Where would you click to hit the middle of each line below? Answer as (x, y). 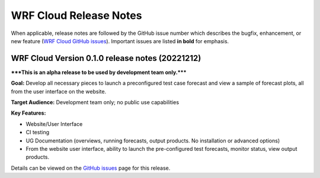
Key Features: (28, 113)
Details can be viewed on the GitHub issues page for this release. (91, 168)
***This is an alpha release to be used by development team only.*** (99, 72)
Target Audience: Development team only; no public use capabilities (95, 102)
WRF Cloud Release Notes (76, 15)
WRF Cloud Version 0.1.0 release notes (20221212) (106, 58)
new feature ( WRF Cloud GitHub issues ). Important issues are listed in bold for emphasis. (120, 41)
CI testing (38, 132)
